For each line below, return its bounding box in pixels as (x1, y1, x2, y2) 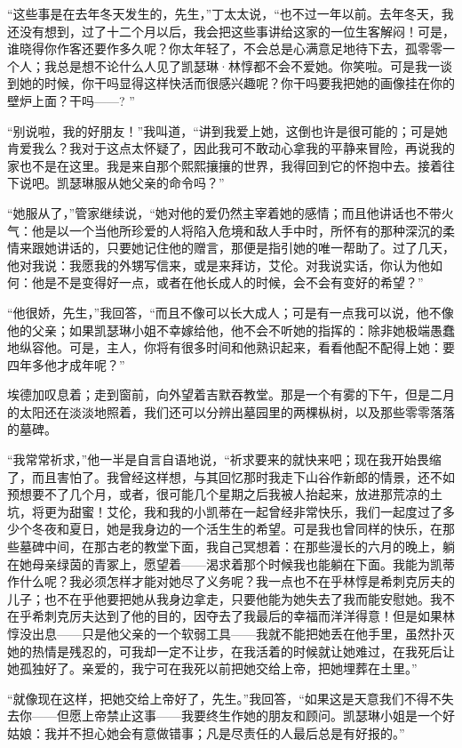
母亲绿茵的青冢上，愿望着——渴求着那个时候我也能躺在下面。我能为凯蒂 (31, 554, 455, 573)
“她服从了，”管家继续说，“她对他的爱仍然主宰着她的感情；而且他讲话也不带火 (7, 203, 454, 221)
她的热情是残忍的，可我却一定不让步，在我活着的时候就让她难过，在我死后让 (7, 641, 455, 660)
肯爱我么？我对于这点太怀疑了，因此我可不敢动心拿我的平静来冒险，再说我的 (7, 139, 455, 157)
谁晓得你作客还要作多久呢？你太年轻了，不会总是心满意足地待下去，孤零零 (7, 39, 442, 58)
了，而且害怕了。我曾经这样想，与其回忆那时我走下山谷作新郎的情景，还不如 (7, 467, 455, 486)
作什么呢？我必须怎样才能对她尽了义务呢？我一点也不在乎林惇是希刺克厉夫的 (7, 572, 455, 591)
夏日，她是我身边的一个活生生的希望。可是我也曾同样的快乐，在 (68, 519, 442, 538)
